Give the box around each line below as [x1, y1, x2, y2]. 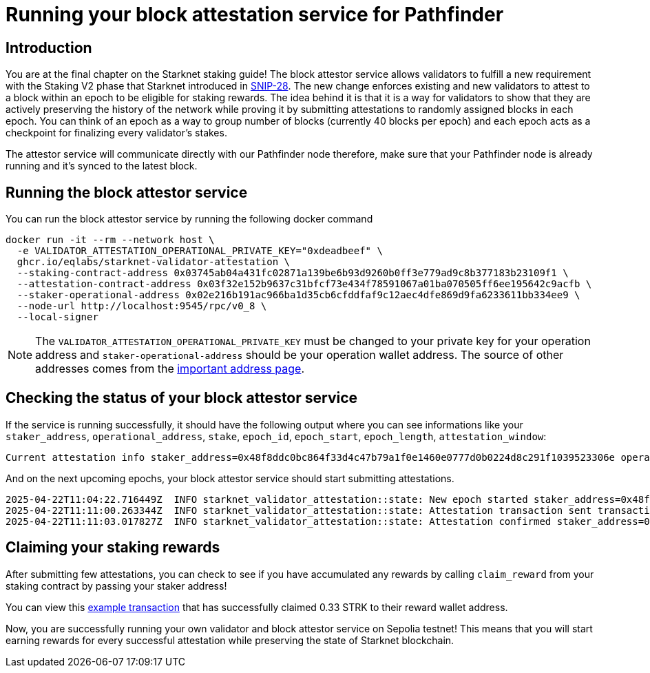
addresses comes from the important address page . [35, 362, 305, 376]
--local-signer [17, 311, 98, 323]
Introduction [6, 39, 92, 56]
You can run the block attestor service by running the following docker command [6, 213, 373, 225]
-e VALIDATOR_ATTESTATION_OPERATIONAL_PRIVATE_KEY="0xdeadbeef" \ [17, 245, 383, 257]
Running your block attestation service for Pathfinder [6, 3, 504, 26]
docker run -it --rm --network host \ [6, 234, 215, 246]
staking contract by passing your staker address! [6, 579, 227, 592]
